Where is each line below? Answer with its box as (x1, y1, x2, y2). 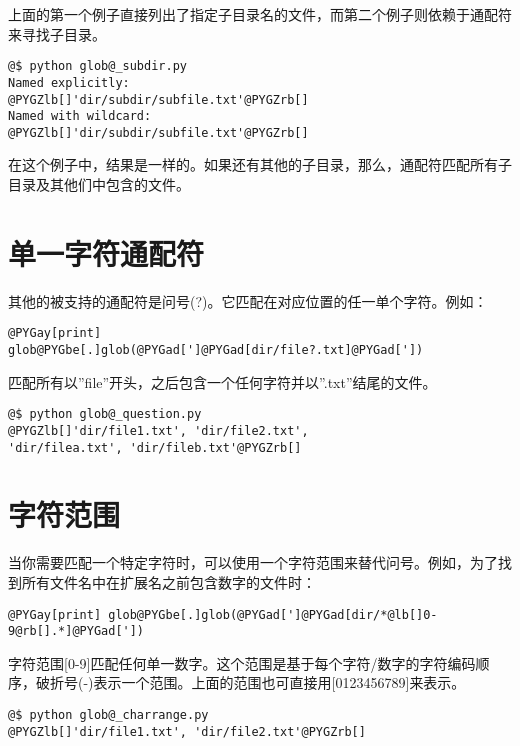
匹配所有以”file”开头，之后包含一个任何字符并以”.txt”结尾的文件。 (8, 371, 437, 392)
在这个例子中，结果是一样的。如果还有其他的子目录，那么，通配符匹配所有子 (8, 154, 512, 175)
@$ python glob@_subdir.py (8, 59, 187, 74)
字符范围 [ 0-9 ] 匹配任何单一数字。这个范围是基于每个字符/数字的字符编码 (8, 652, 476, 673)
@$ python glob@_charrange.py (8, 708, 209, 723)
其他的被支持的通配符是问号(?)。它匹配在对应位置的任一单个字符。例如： (8, 290, 488, 311)
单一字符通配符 (8, 232, 205, 273)
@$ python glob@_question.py (8, 407, 202, 422)
